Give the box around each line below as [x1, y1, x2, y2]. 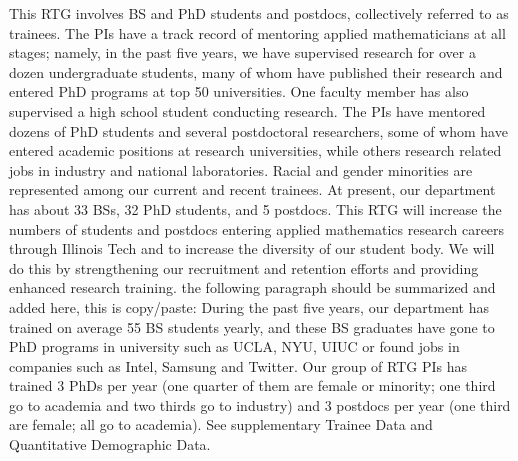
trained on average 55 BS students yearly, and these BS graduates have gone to [9, 316, 495, 337]
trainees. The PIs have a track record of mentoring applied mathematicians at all [9, 22, 506, 43]
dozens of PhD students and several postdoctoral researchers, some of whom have [9, 120, 508, 141]
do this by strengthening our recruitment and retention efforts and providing [9, 257, 479, 278]
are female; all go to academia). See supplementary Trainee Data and [9, 414, 433, 435]
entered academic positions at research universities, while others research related [9, 140, 502, 161]
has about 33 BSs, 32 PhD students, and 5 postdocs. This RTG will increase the [9, 198, 502, 219]
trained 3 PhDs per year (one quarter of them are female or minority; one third [9, 375, 496, 396]
